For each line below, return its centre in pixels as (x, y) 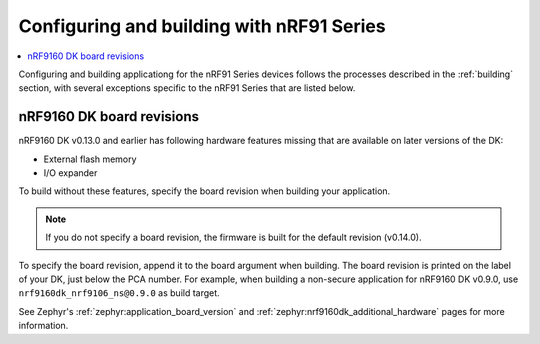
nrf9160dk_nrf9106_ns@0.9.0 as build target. (119, 293)
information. (43, 326)
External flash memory (90, 159)
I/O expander (70, 173)
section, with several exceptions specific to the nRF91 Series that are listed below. (187, 88)
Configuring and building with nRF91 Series (202, 26)
